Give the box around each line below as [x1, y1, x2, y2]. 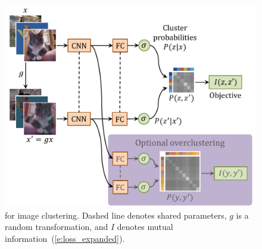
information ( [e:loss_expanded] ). [5, 232, 125, 244]
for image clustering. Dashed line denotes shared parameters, [5, 208, 227, 221]
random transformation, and [5, 220, 108, 233]
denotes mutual [117, 220, 173, 233]
